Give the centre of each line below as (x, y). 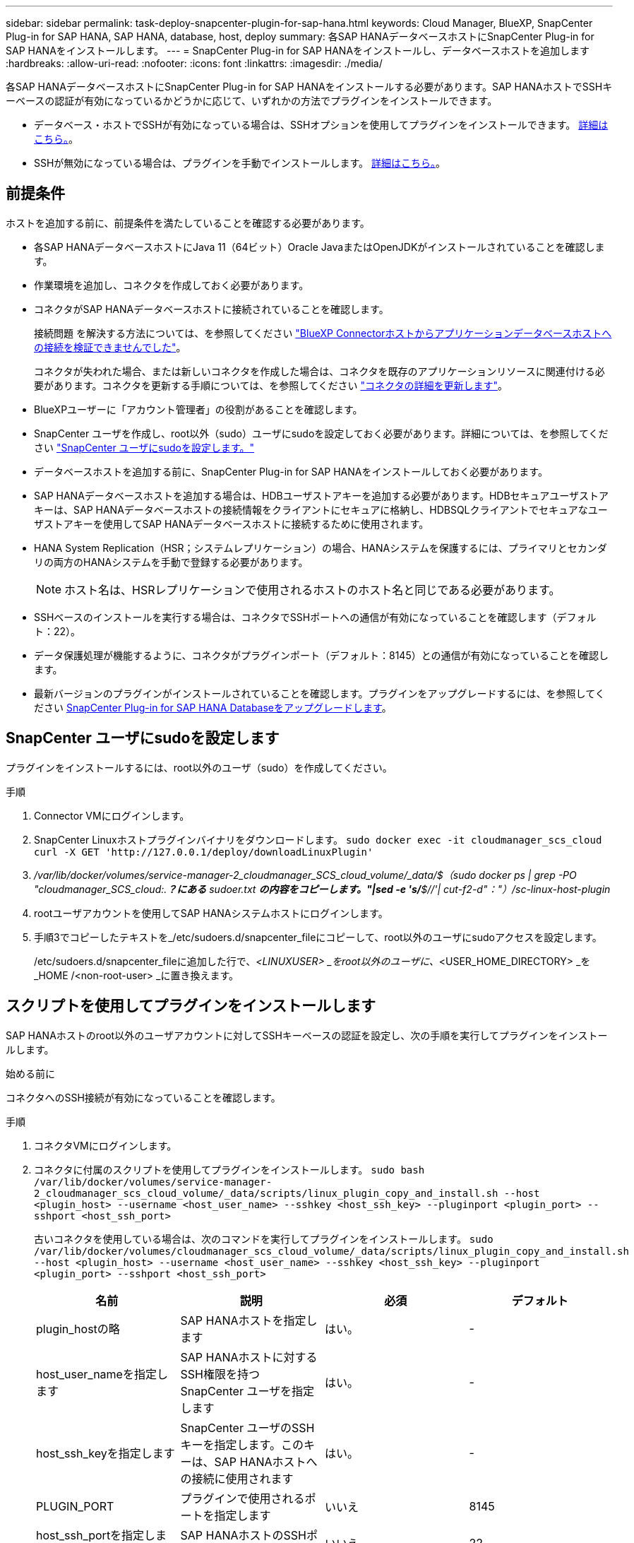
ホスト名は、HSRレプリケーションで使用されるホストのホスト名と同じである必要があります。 (312, 590)
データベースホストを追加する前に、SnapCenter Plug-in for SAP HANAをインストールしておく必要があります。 (291, 471)
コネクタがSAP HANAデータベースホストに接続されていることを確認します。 (211, 309)
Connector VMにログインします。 (112, 815)
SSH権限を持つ (220, 1374)
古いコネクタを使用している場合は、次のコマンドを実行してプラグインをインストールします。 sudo (264, 1238)
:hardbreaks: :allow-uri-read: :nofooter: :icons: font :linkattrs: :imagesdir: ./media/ (194, 63)
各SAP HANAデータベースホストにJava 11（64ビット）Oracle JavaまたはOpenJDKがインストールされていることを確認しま (319, 247)
